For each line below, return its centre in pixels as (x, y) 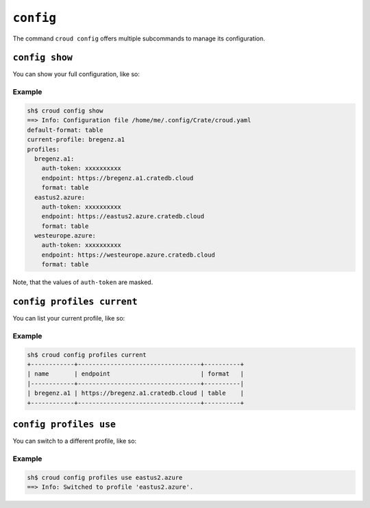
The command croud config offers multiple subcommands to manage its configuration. (139, 38)
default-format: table (65, 130)
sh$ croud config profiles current (87, 355)
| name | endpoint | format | (136, 374)
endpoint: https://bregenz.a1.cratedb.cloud (118, 178)
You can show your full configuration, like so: (76, 74)
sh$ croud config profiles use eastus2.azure (105, 477)
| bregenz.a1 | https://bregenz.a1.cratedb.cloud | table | (136, 393)
